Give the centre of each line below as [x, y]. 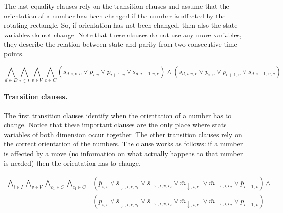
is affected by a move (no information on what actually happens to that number [123, 153]
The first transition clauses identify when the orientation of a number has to [118, 115]
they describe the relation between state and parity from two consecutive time [121, 44]
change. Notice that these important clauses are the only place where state [115, 125]
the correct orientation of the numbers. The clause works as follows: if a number [123, 144]
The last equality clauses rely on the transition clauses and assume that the [117, 6]
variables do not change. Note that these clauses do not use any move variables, [123, 34]
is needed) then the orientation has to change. [72, 163]
